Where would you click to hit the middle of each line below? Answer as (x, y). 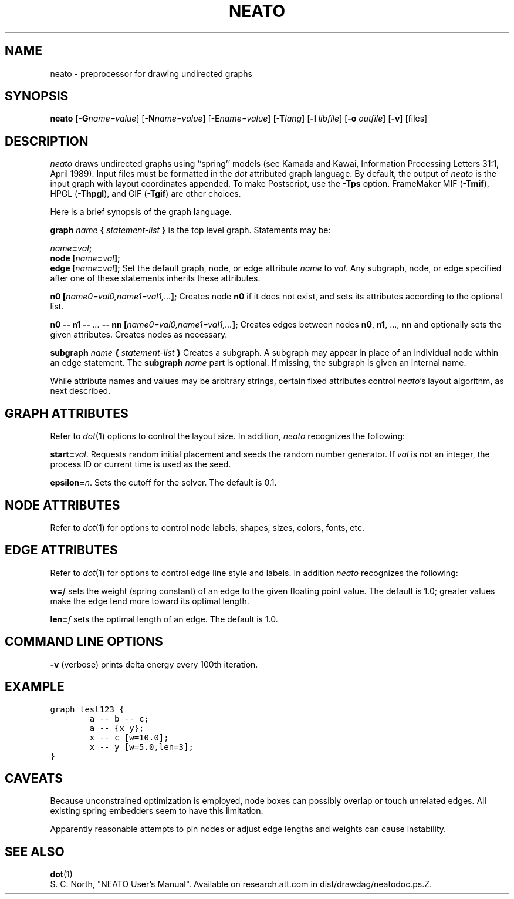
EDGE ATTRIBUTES (61, 550)
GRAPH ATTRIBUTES (67, 413)
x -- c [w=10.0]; (129, 737)
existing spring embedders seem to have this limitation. (157, 811)
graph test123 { (87, 709)
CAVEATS (34, 778)
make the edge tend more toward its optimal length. (150, 601)
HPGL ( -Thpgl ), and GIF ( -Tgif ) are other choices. (146, 194)
